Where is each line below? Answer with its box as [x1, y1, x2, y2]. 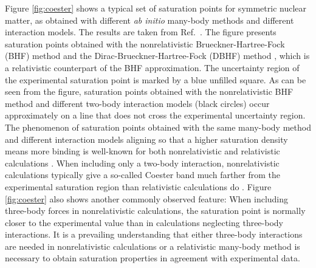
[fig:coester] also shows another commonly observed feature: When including [5, 192, 289, 205]
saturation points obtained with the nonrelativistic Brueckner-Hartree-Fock [5, 37, 285, 50]
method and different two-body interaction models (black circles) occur [5, 97, 270, 109]
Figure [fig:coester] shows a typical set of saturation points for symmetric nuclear [5, 2, 307, 14]
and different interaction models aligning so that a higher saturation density [5, 132, 288, 145]
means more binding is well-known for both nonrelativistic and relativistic [5, 145, 280, 157]
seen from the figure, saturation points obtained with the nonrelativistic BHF [5, 85, 294, 98]
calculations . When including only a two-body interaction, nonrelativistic [5, 156, 280, 169]
